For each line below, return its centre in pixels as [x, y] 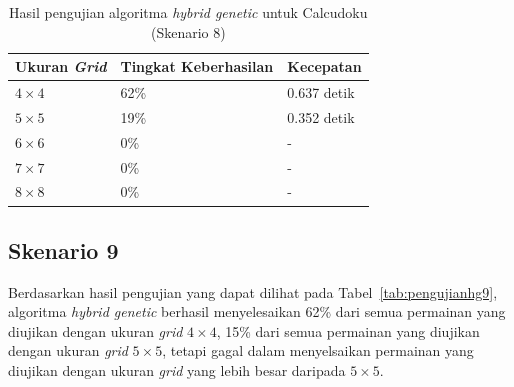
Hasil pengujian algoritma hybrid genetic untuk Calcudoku [188, 12]
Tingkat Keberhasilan [197, 66]
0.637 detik [321, 92]
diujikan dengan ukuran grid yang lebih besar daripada [177, 370]
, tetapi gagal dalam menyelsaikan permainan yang [318, 350]
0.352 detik [321, 116]
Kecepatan [324, 66]
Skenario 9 [63, 249]
